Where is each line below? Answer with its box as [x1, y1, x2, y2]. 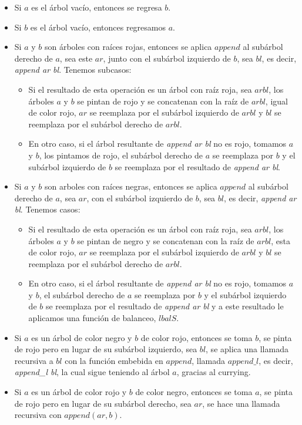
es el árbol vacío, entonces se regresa [31, 1, 162, 13]
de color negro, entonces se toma [135, 386, 253, 398]
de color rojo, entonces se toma [140, 331, 253, 343]
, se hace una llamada [202, 397, 280, 409]
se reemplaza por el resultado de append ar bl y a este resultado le [45, 300, 284, 312]
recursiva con [14, 409, 62, 421]
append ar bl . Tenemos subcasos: [14, 63, 132, 76]
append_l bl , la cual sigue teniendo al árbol [14, 366, 170, 378]
